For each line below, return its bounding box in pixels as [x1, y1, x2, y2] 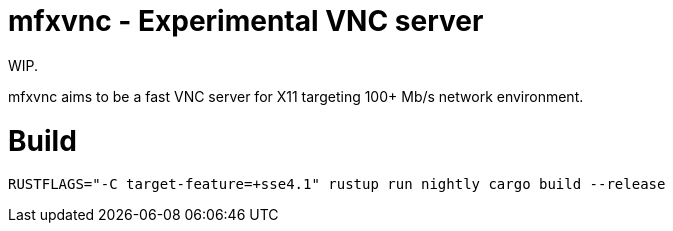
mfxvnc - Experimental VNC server [8, 4, 484, 38]
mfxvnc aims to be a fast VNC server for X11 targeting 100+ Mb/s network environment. [8, 87, 584, 105]
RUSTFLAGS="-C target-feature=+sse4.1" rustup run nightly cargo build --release [8, 176, 666, 193]
